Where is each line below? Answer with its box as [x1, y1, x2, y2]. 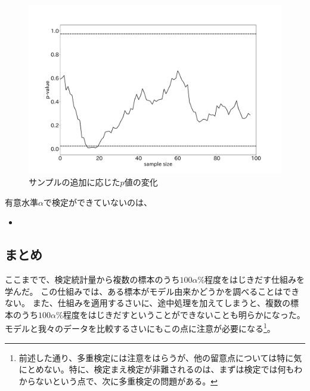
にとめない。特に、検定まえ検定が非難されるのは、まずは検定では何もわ [18, 363, 303, 375]
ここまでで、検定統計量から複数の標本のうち [5, 273, 180, 285]
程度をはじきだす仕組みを [204, 273, 305, 285]
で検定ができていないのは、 [43, 195, 152, 208]
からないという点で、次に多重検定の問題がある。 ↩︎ [18, 374, 218, 387]
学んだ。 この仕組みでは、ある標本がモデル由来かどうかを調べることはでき [5, 285, 300, 297]
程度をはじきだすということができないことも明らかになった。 [63, 308, 305, 320]
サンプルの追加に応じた [29, 175, 120, 188]
